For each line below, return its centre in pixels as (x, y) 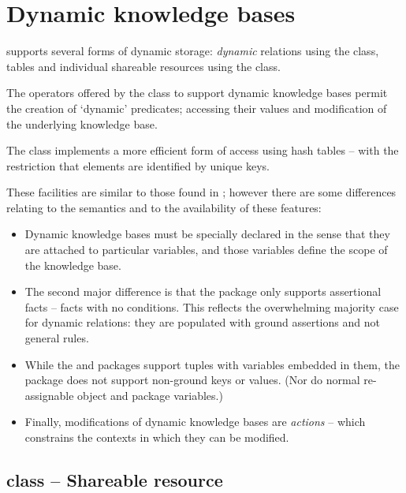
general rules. (57, 338)
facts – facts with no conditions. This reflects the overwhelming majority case (212, 306)
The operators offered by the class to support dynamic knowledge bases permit (197, 93)
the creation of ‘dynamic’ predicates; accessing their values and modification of (197, 108)
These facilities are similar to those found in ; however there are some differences (201, 192)
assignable (49, 395)
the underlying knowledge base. (82, 123)
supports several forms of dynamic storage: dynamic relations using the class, (193, 51)
